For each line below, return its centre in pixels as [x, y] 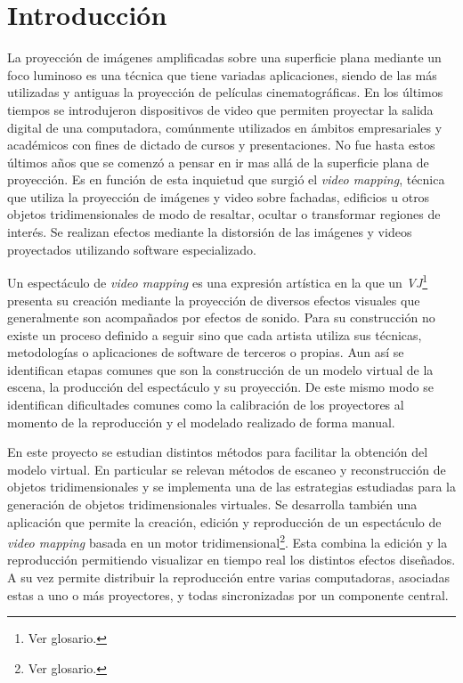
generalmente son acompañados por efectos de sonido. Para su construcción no [221, 317]
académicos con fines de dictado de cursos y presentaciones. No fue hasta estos [221, 145]
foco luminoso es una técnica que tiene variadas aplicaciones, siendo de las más [222, 74]
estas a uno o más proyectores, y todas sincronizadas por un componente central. [228, 594]
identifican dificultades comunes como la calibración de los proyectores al [206, 405]
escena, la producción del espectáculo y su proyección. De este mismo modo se [220, 387]
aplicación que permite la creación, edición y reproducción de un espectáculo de [224, 521]
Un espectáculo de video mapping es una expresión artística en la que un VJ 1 [218, 281]
